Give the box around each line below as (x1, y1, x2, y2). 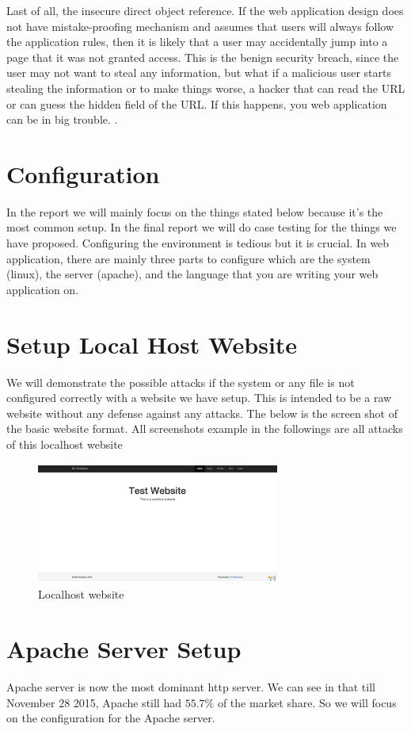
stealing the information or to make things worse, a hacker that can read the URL (6, 79, 405, 96)
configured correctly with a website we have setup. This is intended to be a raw (6, 389, 392, 406)
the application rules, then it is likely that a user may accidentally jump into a (6, 33, 388, 50)
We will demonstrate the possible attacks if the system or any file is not (6, 373, 355, 390)
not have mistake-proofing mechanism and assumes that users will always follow (6, 17, 394, 34)
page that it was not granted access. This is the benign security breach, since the (6, 48, 399, 65)
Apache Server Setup (6, 633, 242, 665)
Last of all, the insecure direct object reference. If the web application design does (6, 2, 404, 18)
